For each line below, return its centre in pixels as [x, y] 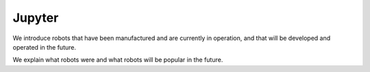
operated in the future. [45, 47]
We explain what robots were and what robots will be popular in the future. [118, 60]
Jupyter [36, 18]
